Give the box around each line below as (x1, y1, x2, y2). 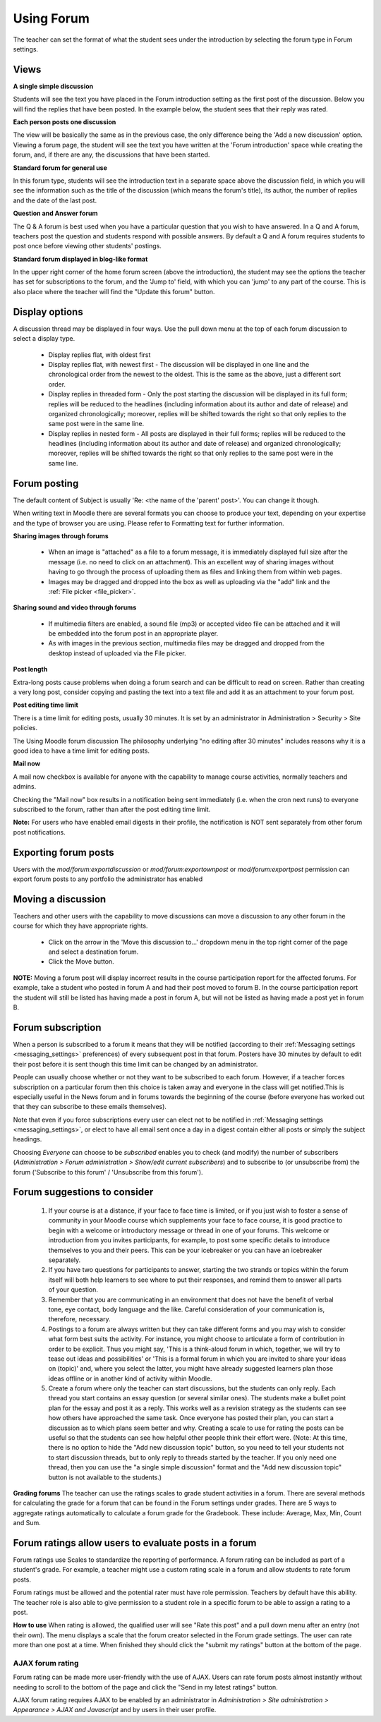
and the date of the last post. (13, 196, 97, 205)
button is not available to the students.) (48, 1473, 162, 1481)
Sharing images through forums (13, 531, 109, 540)
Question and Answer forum (13, 209, 98, 218)
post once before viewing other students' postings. (13, 242, 162, 250)
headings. (13, 1135, 42, 1144)
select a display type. (13, 334, 75, 343)
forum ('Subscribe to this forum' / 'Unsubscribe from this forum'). (13, 1168, 204, 1176)
